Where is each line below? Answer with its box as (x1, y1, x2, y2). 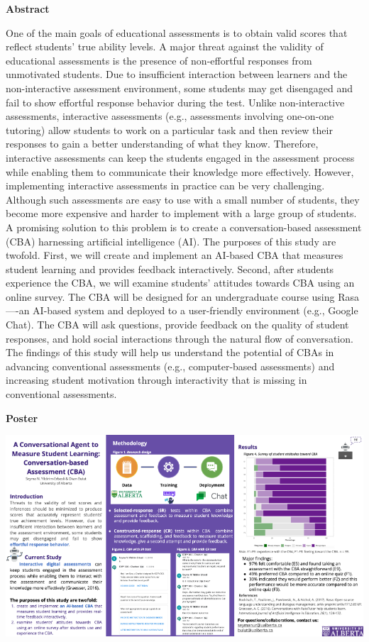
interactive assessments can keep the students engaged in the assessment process (6, 150, 355, 165)
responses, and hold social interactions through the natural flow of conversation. (6, 331, 353, 345)
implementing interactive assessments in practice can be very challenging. (6, 178, 325, 193)
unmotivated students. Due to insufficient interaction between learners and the (6, 67, 348, 82)
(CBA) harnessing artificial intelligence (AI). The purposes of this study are (6, 233, 336, 248)
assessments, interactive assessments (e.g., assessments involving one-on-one (6, 109, 334, 123)
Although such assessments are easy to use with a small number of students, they (6, 192, 360, 206)
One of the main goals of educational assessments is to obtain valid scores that (6, 25, 348, 40)
